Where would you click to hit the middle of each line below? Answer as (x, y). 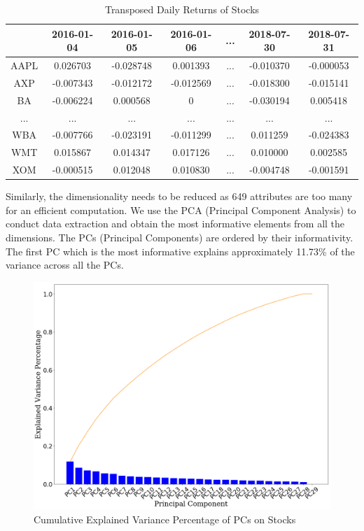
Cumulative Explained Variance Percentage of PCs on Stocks (165, 519)
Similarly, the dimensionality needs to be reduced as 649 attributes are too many (179, 196)
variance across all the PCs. (65, 265)
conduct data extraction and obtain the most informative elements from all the (175, 224)
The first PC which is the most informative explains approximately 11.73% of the (180, 251)
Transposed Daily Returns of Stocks (182, 9)
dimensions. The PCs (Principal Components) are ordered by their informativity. (180, 237)
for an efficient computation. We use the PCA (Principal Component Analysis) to (181, 210)
